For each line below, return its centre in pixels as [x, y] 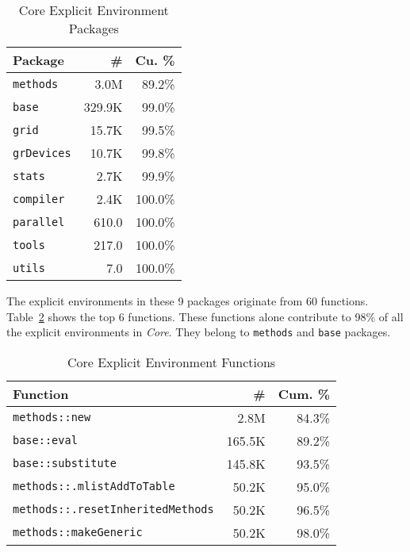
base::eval [45, 441]
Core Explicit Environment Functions [171, 362]
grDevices [42, 153]
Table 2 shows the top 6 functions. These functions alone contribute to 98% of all [205, 316]
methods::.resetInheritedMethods [113, 510]
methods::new [52, 418]
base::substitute [65, 464]
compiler [39, 199]
